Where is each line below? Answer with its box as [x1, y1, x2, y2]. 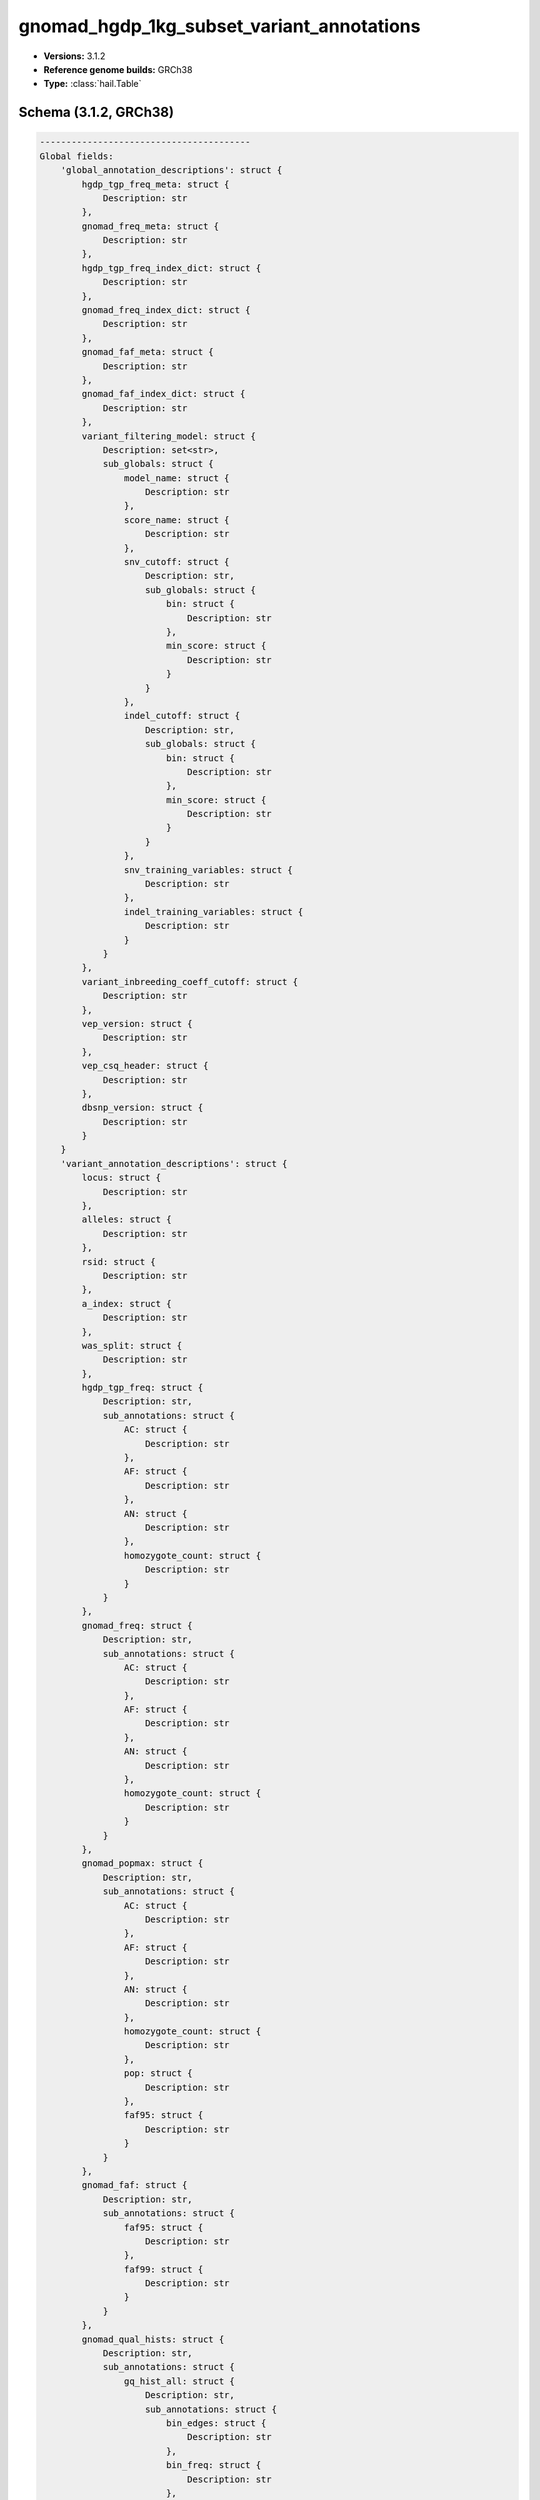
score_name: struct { [123, 514, 230, 525]
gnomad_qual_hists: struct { [81, 2333, 225, 2345]
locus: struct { [81, 1172, 162, 1184]
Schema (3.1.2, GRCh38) [18, 104, 175, 121]
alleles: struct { [81, 1214, 172, 1225]
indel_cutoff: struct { [123, 710, 240, 722]
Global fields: [39, 150, 114, 162]
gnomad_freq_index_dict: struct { [81, 305, 251, 316]
